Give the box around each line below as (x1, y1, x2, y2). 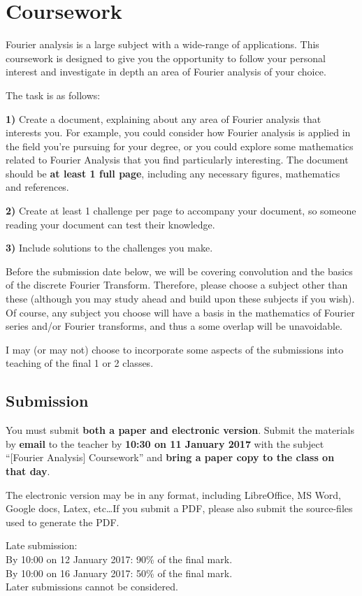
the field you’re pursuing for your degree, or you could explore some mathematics (6, 138, 354, 153)
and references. (6, 180, 69, 194)
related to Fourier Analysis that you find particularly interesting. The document (6, 152, 349, 167)
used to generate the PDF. (6, 514, 120, 529)
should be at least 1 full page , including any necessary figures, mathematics (6, 166, 340, 180)
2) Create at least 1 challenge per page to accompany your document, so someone (6, 203, 356, 218)
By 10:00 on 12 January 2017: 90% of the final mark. (6, 551, 233, 566)
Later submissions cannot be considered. (6, 579, 178, 594)
